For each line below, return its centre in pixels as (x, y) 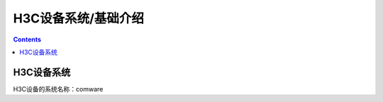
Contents (27, 39)
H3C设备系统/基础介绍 (79, 18)
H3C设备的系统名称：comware (58, 89)
